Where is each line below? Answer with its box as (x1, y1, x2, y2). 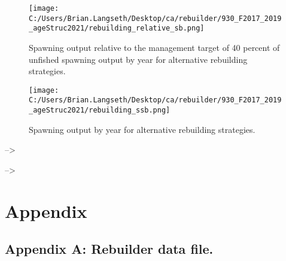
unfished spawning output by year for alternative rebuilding (29, 53, 248, 65)
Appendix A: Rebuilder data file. (5, 239, 214, 258)
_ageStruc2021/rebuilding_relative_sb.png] (29, 24, 205, 33)
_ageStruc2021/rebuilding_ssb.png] (29, 106, 171, 115)
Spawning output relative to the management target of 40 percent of (29, 41, 280, 53)
